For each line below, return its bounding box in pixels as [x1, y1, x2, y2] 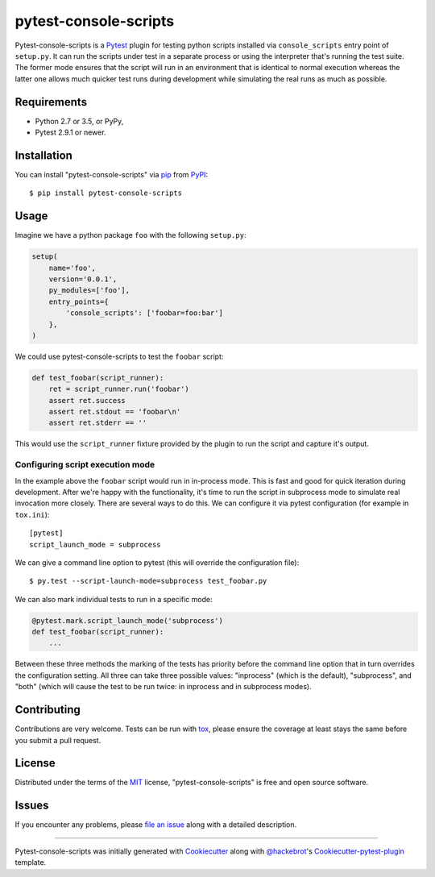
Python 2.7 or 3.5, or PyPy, [35, 116, 124, 126]
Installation [14, 148, 72, 162]
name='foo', [48, 263, 97, 272]
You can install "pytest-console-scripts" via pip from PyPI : [14, 169, 209, 179]
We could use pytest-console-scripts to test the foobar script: [14, 351, 224, 361]
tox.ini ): [14, 509, 50, 519]
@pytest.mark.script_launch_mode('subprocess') [31, 616, 223, 625]
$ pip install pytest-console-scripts [29, 189, 183, 197]
